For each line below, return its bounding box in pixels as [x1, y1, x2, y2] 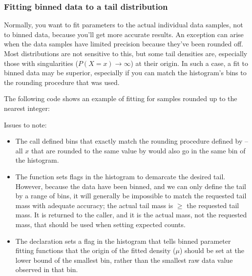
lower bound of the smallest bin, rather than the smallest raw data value [15, 255, 233, 265]
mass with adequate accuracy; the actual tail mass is [15, 200, 173, 210]
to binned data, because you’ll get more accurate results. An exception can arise [4, 29, 244, 39]
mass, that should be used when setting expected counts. [15, 219, 186, 229]
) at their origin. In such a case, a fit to [130, 58, 248, 68]
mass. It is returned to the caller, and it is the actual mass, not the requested [15, 210, 247, 220]
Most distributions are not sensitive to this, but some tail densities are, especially [4, 48, 248, 58]
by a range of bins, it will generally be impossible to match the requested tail [15, 191, 247, 201]
